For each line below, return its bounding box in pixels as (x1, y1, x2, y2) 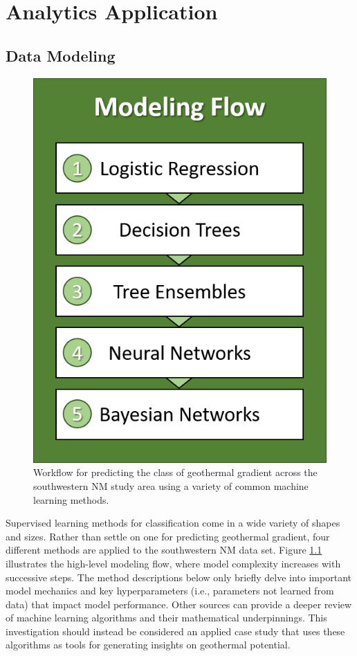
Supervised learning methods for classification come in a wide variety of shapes (6, 516, 340, 530)
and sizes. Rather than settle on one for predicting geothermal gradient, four (6, 529, 330, 543)
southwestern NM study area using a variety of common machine (33, 478, 309, 493)
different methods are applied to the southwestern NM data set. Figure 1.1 (6, 543, 322, 557)
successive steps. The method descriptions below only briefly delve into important (6, 570, 351, 584)
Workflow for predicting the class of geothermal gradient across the (33, 465, 318, 480)
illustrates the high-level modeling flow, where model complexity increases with (6, 556, 341, 570)
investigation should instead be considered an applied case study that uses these (6, 623, 345, 638)
